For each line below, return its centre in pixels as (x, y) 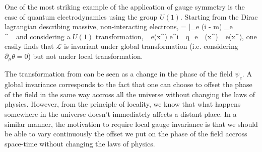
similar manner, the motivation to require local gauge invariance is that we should (131, 124)
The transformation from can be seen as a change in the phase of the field (119, 74)
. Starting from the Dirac (219, 16)
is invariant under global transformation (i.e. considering (151, 46)
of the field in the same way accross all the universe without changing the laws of (130, 94)
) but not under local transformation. (85, 56)
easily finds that (29, 46)
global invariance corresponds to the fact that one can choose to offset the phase (128, 84)
